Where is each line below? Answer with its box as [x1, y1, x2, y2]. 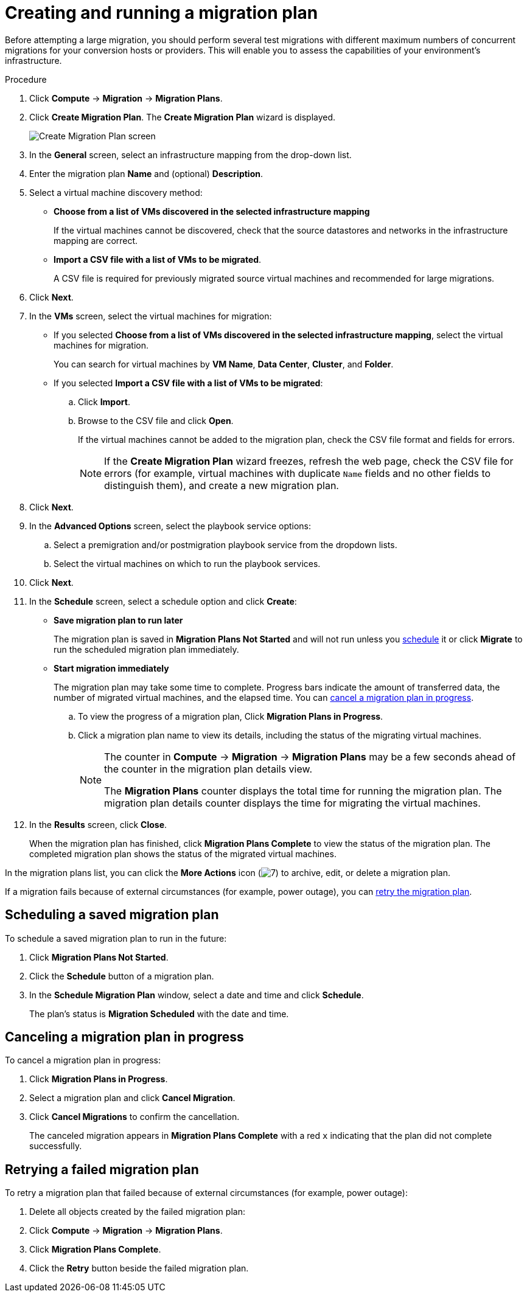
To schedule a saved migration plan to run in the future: [5, 933, 227, 944]
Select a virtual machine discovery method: [29, 187, 203, 198]
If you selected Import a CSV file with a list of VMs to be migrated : [54, 377, 323, 388]
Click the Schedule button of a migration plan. [29, 970, 214, 981]
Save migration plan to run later [54, 614, 183, 625]
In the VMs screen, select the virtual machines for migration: [29, 310, 272, 321]
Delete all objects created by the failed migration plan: [29, 1206, 245, 1217]
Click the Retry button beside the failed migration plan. [29, 1263, 249, 1274]
